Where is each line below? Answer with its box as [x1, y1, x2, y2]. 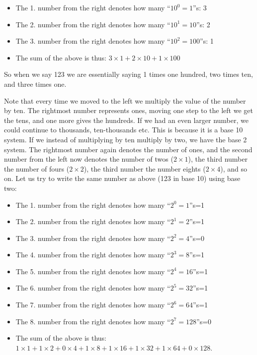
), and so [220, 163, 247, 174]
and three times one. [4, 78, 67, 89]
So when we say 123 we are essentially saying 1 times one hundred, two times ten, [4, 69, 253, 79]
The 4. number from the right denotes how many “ [15, 249, 171, 260]
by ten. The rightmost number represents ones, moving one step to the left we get [4, 105, 253, 116]
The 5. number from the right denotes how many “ [15, 266, 171, 276]
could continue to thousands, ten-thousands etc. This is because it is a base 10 [4, 124, 243, 135]
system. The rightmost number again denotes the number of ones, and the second [4, 144, 253, 154]
